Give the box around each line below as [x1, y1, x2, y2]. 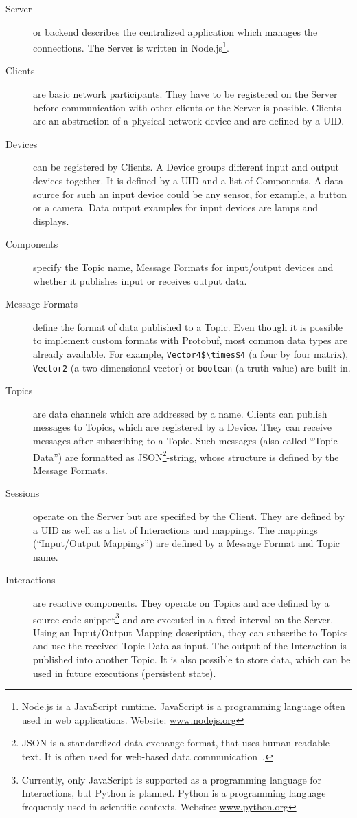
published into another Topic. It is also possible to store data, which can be [33, 652, 351, 667]
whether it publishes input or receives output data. [33, 273, 247, 288]
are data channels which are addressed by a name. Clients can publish [33, 406, 327, 420]
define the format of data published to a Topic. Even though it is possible [33, 319, 343, 334]
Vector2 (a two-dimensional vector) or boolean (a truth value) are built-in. [33, 360, 351, 374]
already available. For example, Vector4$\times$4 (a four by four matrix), [33, 346, 349, 360]
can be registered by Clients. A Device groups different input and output [33, 160, 339, 174]
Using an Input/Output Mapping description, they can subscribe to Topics [33, 625, 348, 639]
